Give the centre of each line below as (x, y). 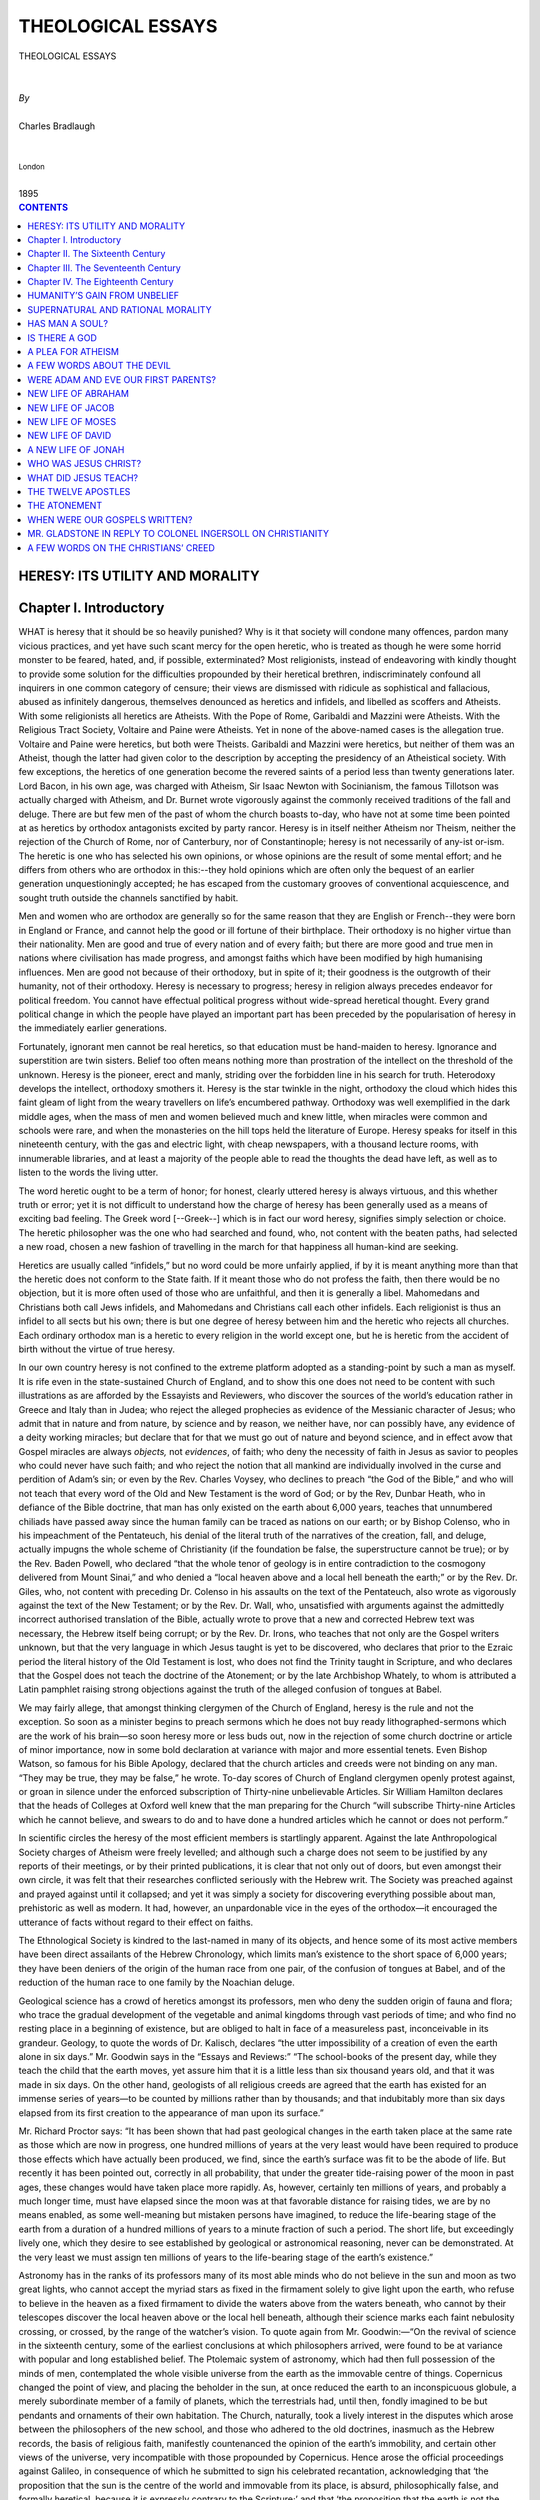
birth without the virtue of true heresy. (96, 1349)
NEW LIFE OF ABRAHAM (78, 394)
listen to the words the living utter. (88, 1172)
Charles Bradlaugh (56, 126)
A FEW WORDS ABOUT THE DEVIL (99, 366)
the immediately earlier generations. (92, 1028)
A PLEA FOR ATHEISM (73, 352)
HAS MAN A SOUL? (68, 324)
